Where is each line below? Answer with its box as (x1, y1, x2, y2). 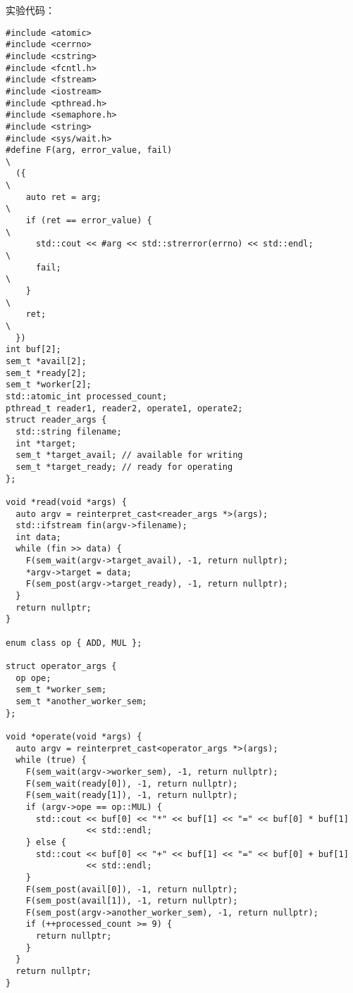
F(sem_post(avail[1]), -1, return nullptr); (25, 896, 238, 906)
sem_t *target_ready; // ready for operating (16, 461, 233, 472)
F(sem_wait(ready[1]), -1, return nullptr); (25, 790, 238, 801)
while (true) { (16, 755, 87, 766)
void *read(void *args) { (6, 496, 127, 507)
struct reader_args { (6, 415, 107, 425)
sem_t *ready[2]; (6, 368, 87, 378)
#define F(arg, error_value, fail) (6, 145, 173, 156)
